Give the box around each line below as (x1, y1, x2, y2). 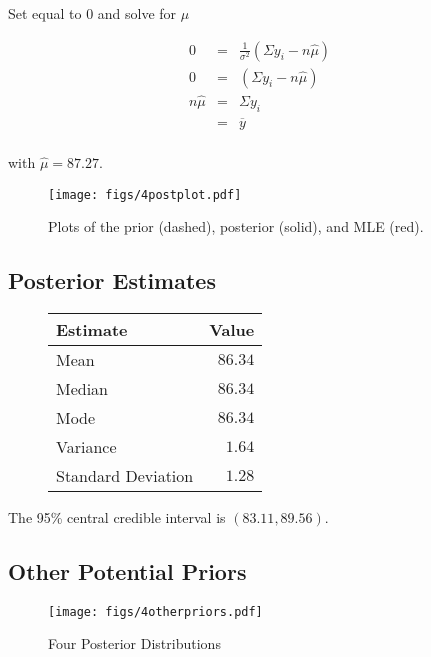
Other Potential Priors (8, 556, 247, 587)
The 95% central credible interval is (8, 507, 226, 528)
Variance (56, 435, 117, 459)
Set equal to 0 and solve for (8, 3, 177, 23)
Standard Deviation (56, 464, 194, 488)
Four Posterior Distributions (48, 633, 221, 654)
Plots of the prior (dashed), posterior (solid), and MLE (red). (48, 216, 424, 237)
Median (56, 377, 109, 401)
